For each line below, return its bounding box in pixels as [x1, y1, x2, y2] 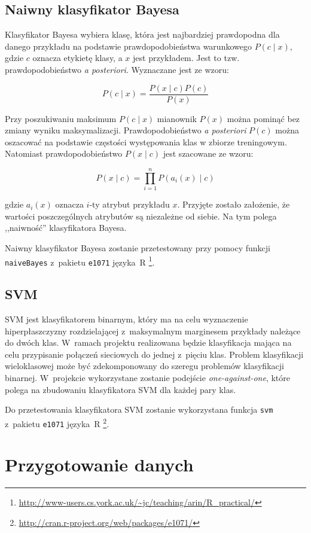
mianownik [157, 112, 197, 124]
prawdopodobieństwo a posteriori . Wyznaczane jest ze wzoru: [5, 63, 229, 75]
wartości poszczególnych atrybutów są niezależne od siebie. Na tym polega [5, 209, 277, 222]
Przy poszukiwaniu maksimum [5, 112, 117, 124]
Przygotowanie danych [5, 452, 194, 477]
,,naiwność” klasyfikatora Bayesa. [5, 221, 127, 234]
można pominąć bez [227, 112, 300, 124]
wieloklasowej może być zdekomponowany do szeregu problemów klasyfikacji [5, 360, 284, 372]
